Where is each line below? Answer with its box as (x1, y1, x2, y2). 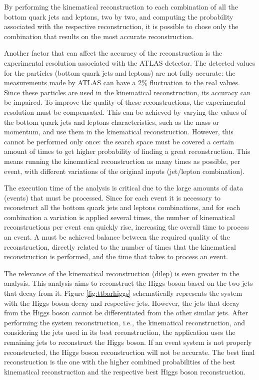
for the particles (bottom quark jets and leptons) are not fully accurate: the (4, 67, 235, 78)
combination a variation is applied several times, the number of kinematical (4, 212, 235, 222)
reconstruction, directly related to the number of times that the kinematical (4, 241, 236, 252)
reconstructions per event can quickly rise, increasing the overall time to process (4, 222, 249, 232)
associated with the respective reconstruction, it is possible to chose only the (4, 21, 238, 32)
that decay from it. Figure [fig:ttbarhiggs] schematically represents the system (4, 288, 242, 298)
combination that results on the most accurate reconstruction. (4, 31, 194, 41)
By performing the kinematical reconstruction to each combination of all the (4, 2, 238, 12)
